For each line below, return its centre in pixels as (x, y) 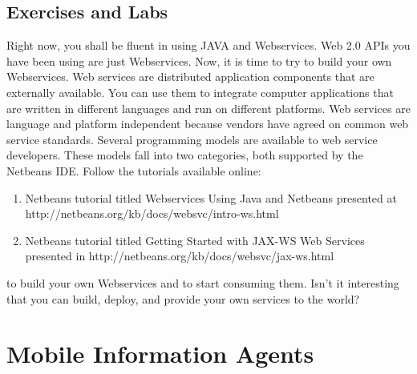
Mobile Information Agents (160, 354)
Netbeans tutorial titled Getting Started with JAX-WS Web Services (195, 240)
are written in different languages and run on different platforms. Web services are (208, 108)
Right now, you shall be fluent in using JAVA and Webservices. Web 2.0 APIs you (208, 45)
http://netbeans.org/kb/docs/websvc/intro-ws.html (152, 213)
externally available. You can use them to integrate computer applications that (200, 92)
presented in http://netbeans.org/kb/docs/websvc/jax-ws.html (180, 256)
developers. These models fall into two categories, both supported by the (185, 155)
